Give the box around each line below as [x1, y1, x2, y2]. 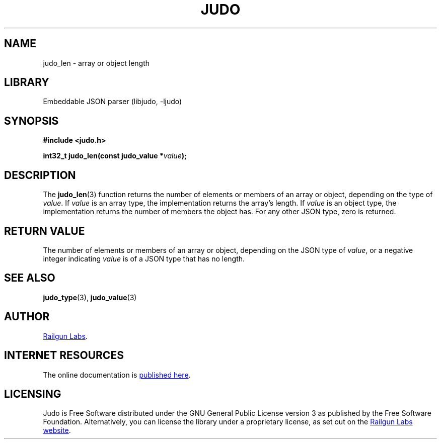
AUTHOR [4, 310, 50, 323]
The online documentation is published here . [43, 370, 191, 379]
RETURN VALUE [4, 224, 85, 237]
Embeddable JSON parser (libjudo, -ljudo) [43, 97, 182, 106]
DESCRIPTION [4, 168, 76, 182]
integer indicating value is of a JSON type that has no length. [43, 254, 245, 263]
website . [43, 426, 71, 435]
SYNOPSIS [4, 114, 59, 127]
